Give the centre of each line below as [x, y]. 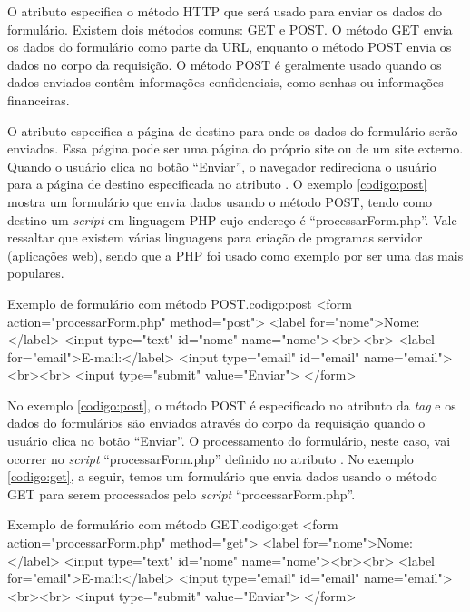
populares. [36, 273]
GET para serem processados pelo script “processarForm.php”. [181, 494]
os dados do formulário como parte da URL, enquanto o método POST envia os [230, 47]
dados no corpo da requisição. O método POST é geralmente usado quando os [225, 64]
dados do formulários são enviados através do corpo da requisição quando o [216, 423]
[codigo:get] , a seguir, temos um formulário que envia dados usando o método [222, 476]
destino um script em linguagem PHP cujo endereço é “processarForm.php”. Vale [232, 219]
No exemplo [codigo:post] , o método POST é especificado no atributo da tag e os [232, 405]
